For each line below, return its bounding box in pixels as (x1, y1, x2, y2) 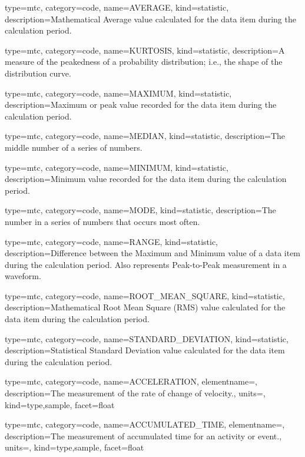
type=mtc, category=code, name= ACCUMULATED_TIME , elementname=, (5, 418, 285, 430)
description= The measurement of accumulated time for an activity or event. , (5, 429, 282, 442)
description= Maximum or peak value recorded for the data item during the (5, 98, 277, 111)
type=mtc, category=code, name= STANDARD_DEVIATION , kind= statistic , (5, 332, 289, 345)
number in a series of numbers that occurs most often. (5, 215, 200, 227)
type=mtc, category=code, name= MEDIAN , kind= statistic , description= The (5, 130, 285, 142)
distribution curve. (5, 67, 71, 79)
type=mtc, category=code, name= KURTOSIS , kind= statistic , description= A (5, 44, 285, 56)
